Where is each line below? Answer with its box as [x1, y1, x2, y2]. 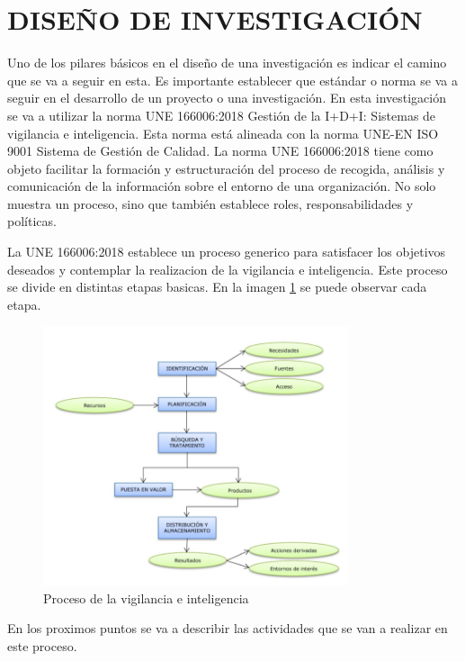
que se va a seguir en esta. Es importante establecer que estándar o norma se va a [7, 70, 458, 89]
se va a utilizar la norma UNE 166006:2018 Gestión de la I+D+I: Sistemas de [7, 105, 436, 124]
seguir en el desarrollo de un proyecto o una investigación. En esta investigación [7, 88, 446, 107]
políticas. [7, 212, 57, 231]
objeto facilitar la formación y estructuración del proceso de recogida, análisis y [7, 158, 445, 177]
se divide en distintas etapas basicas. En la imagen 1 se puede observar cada [7, 277, 427, 296]
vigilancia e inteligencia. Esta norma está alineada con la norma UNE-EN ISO [7, 123, 439, 142]
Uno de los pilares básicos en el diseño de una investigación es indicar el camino [7, 53, 447, 72]
